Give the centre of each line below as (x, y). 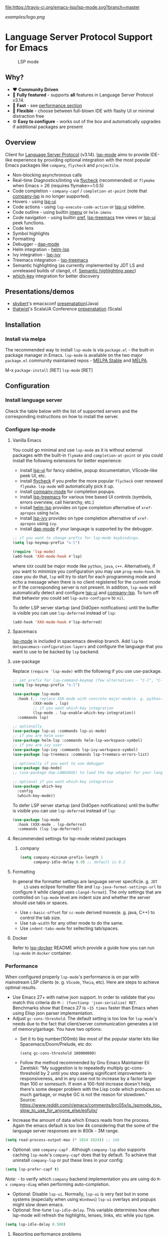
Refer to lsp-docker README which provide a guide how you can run (83, 948)
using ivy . (47, 524)
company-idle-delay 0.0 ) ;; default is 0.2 (79, 862)
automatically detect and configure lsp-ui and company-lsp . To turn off (85, 592)
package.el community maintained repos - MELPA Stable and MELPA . (77, 360)
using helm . (48, 513)
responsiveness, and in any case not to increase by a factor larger (88, 1079)
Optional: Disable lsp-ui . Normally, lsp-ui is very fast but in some (80, 1194)
